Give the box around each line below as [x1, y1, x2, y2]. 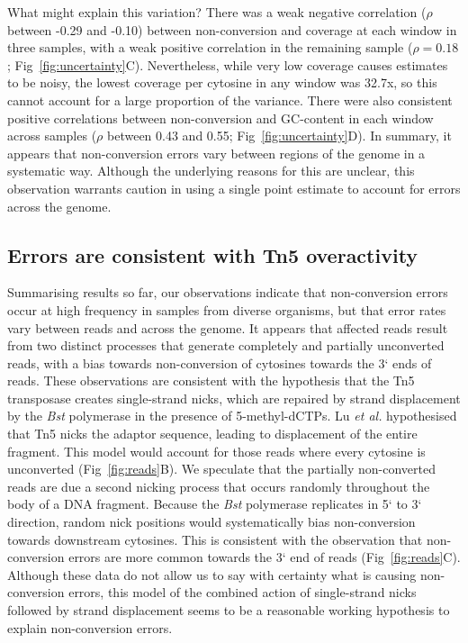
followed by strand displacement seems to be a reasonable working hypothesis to [7, 601, 450, 620]
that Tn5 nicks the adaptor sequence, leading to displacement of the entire [7, 424, 418, 443]
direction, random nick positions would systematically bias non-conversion [7, 512, 416, 531]
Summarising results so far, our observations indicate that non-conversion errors [7, 283, 448, 302]
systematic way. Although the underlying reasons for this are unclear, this [7, 161, 415, 180]
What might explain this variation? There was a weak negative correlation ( [7, 3, 427, 21]
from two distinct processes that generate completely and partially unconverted [7, 336, 445, 355]
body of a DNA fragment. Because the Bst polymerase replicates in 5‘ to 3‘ [7, 494, 422, 513]
